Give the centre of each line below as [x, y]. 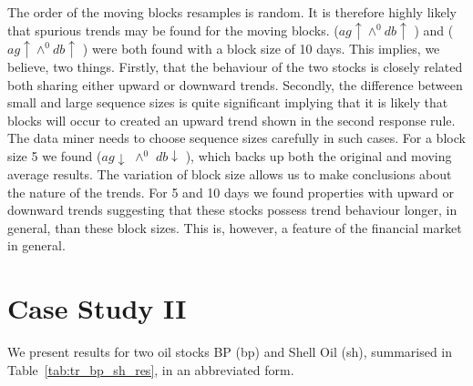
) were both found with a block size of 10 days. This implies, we [261, 48]
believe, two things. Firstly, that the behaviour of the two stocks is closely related [235, 67]
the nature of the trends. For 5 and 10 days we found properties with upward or [231, 192]
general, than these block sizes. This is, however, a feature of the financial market [235, 227]
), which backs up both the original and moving [319, 156]
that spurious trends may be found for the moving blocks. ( [173, 30]
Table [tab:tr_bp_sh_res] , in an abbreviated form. [151, 369]
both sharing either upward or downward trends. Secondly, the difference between [235, 84]
